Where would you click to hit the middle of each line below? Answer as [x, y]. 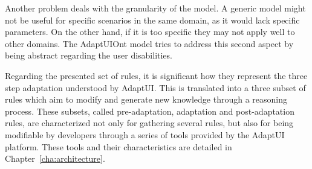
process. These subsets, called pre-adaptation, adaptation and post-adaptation [150, 111]
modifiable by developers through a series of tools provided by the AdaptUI [145, 134]
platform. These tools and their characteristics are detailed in [119, 146]
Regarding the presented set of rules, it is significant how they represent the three [156, 75]
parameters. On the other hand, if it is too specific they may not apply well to [150, 32]
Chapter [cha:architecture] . [55, 158]
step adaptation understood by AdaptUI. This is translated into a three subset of [155, 87]
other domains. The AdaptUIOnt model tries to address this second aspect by [149, 43]
